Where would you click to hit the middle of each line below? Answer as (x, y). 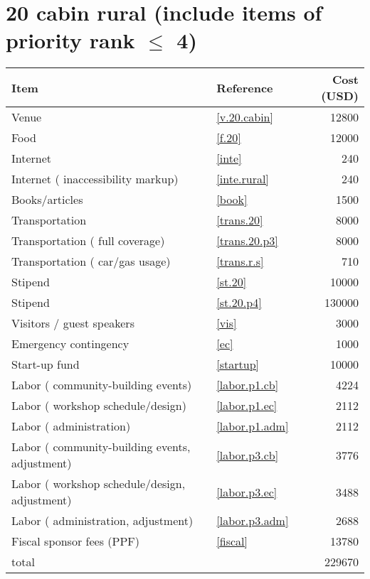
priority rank (70, 40)
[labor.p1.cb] (248, 385)
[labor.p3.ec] (247, 492)
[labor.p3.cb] (248, 455)
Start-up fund (46, 364)
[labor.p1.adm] (253, 426)
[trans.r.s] (240, 261)
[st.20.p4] (239, 303)
